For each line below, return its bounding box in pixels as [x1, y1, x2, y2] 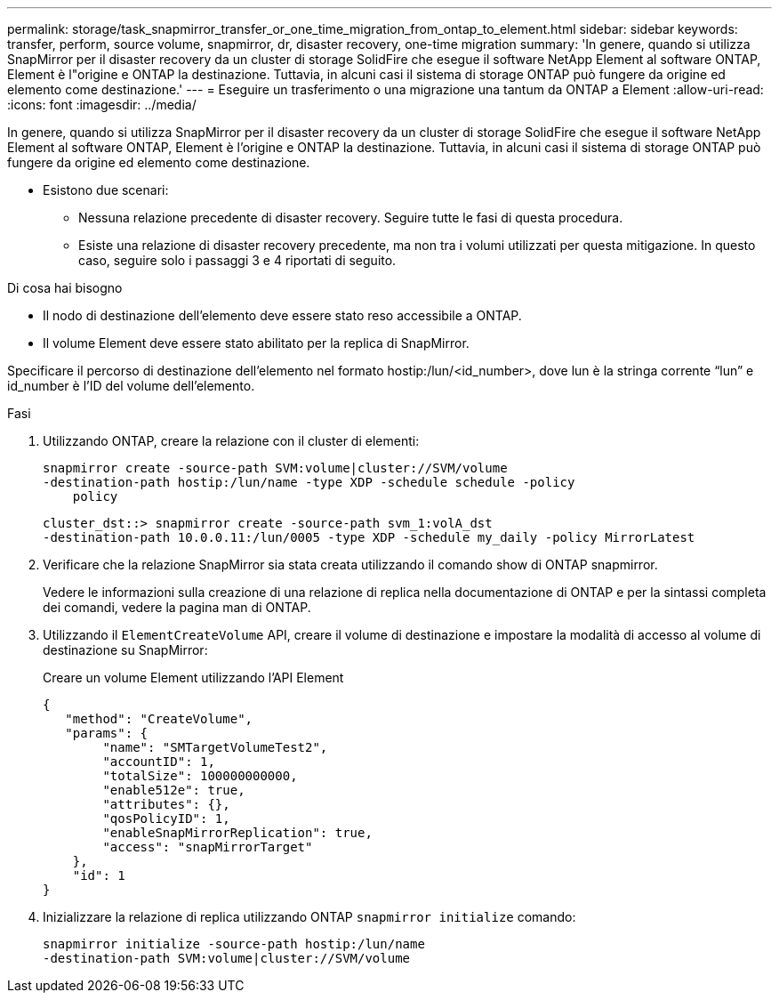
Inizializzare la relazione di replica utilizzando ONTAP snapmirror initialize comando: [43, 909, 576, 924]
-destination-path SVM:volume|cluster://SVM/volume [43, 951, 411, 965]
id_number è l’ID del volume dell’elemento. [7, 378, 255, 393]
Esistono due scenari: [43, 182, 169, 198]
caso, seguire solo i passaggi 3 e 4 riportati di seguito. [78, 253, 397, 268]
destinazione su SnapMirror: [43, 642, 208, 657]
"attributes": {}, [102, 797, 230, 811]
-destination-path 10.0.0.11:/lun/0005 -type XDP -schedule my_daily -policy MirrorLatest [43, 530, 695, 544]
